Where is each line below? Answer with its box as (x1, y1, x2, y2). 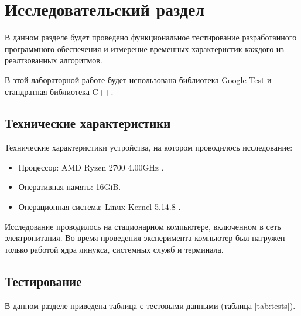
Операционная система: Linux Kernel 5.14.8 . (18, 201, 181, 213)
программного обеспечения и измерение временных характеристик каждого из (5, 42, 284, 55)
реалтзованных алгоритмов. (5, 54, 102, 66)
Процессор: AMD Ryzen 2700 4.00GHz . (18, 161, 164, 173)
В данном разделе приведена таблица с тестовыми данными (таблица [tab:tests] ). (5, 299, 296, 311)
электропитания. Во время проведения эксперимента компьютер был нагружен (5, 232, 285, 244)
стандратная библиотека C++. (5, 85, 114, 97)
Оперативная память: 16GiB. (18, 181, 121, 193)
